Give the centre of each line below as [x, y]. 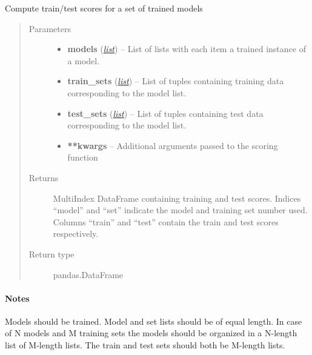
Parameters [50, 28]
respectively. [76, 234]
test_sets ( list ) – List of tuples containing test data [165, 113]
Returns [44, 177]
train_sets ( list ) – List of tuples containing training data [176, 81]
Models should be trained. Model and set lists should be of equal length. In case [154, 321]
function [83, 157]
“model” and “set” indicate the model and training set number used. [180, 210]
